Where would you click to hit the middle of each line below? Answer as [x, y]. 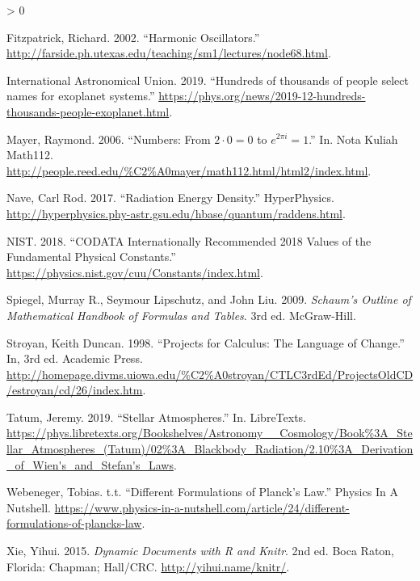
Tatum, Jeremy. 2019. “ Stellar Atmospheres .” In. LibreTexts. [157, 417]
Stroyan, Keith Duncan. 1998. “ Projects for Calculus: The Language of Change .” [206, 342]
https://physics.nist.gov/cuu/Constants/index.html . [135, 272]
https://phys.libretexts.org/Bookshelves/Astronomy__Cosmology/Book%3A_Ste [210, 433]
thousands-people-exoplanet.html [88, 111]
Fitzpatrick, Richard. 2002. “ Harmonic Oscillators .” [133, 37]
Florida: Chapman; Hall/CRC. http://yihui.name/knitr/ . [148, 566]
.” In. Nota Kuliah [353, 139]
